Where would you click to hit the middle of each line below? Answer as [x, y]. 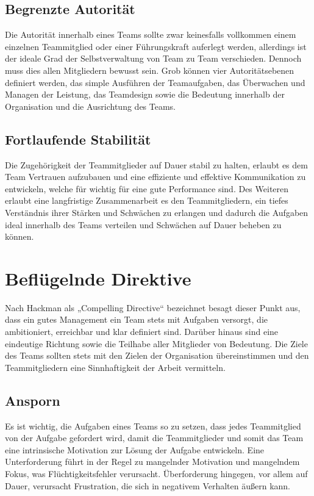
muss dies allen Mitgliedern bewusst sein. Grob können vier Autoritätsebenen [150, 70]
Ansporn [33, 400]
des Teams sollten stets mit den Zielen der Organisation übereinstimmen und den [157, 355]
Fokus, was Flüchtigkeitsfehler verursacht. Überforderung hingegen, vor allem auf [156, 473]
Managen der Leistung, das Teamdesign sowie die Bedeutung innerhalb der [145, 94]
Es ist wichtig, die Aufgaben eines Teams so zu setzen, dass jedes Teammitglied [153, 426]
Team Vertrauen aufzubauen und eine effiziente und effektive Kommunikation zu [155, 177]
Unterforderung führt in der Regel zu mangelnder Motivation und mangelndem [152, 462]
